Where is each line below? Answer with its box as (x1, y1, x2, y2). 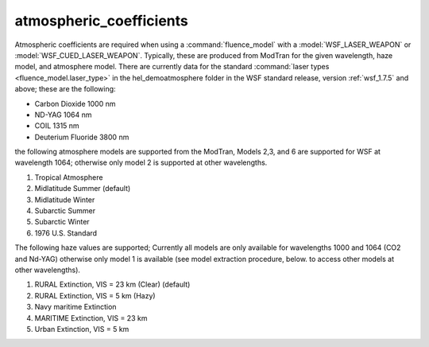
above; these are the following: (14, 84, 116, 94)
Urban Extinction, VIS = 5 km (34, 324, 129, 333)
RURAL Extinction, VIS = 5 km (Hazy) (34, 290, 156, 300)
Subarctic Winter (34, 217, 91, 227)
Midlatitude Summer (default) (34, 184, 131, 193)
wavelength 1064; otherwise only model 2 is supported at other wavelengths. (14, 158, 268, 167)
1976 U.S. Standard (34, 228, 98, 238)
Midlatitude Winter (34, 195, 95, 205)
